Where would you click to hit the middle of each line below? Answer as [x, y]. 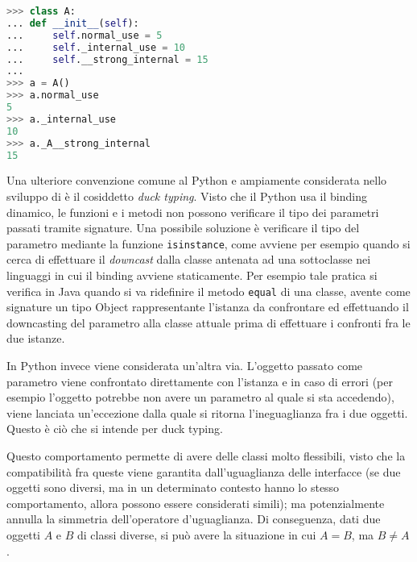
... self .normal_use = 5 [85, 35]
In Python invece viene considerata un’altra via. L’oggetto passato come [185, 366]
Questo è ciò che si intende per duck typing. [115, 429]
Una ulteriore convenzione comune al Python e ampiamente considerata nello [197, 180]
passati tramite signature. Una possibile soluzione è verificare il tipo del [183, 228]
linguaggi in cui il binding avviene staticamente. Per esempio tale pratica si [192, 275]
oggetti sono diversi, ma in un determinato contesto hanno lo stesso [173, 487]
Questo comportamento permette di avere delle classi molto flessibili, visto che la [206, 456]
